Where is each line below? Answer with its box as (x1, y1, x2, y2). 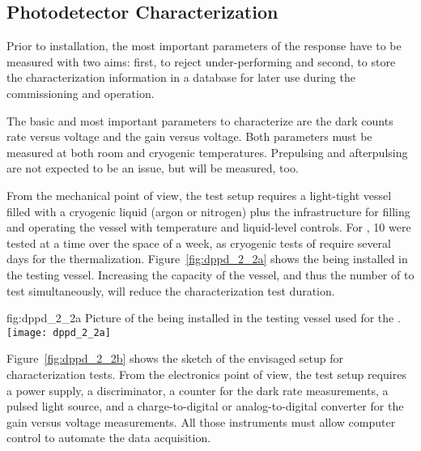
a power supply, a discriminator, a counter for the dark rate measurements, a (6, 381, 389, 398)
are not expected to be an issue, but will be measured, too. (6, 160, 299, 177)
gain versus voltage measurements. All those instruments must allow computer (6, 413, 396, 430)
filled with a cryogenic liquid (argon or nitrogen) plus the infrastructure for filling (6, 202, 410, 219)
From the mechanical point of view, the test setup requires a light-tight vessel (6, 186, 392, 203)
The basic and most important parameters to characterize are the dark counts (6, 112, 393, 129)
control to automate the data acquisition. (6, 429, 211, 446)
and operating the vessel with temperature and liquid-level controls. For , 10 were (6, 219, 411, 236)
